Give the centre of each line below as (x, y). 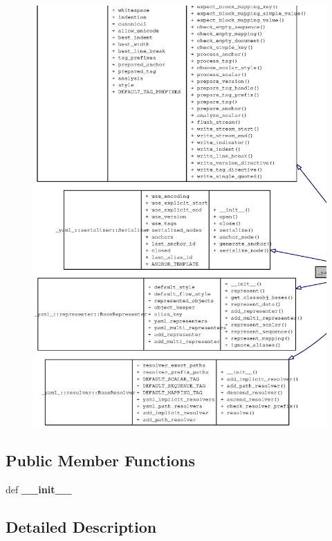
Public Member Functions (100, 460)
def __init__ (39, 489)
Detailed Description (81, 526)
